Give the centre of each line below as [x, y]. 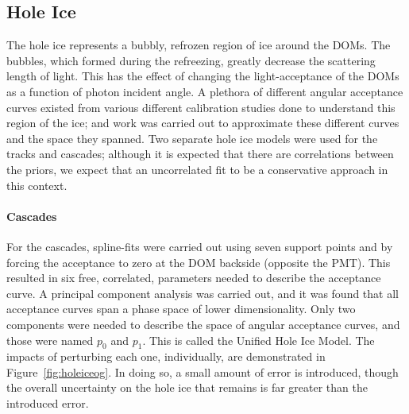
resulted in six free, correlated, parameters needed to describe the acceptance [194, 278]
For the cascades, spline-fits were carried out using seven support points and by [200, 246]
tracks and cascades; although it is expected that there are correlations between [200, 154]
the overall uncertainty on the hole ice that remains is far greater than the [187, 387]
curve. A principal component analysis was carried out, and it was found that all [203, 293]
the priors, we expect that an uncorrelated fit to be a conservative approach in [197, 169]
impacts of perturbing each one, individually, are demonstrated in [166, 356]
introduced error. [48, 403]
